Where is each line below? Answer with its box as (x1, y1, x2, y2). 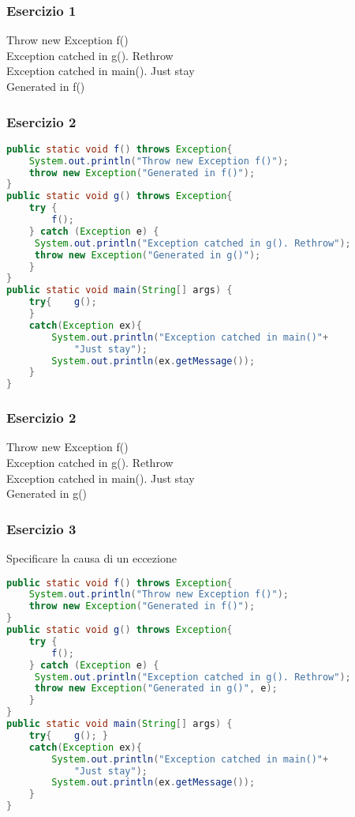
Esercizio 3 (6, 518, 77, 538)
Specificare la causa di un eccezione (6, 550, 177, 566)
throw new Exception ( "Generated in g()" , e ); (34, 683, 278, 695)
